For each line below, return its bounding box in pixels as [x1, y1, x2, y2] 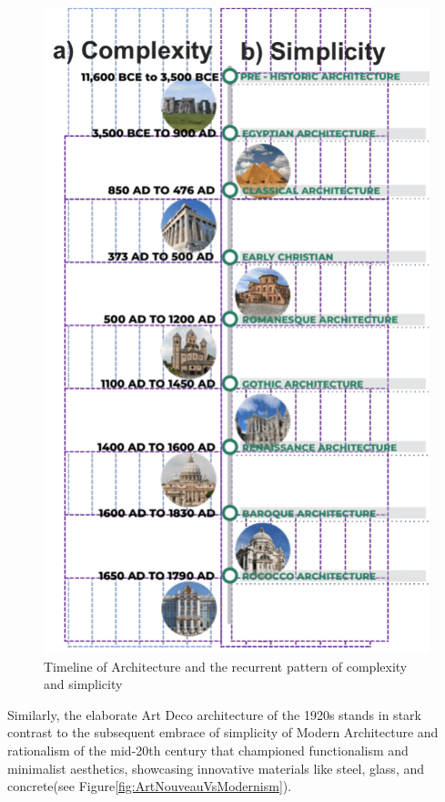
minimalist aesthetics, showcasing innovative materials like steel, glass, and [7, 758, 425, 777]
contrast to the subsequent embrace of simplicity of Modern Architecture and [7, 723, 439, 742]
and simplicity [44, 674, 123, 694]
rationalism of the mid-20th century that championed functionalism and [7, 740, 409, 759]
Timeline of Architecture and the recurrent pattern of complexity [44, 656, 408, 675]
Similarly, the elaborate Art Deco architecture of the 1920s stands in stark [7, 704, 421, 724]
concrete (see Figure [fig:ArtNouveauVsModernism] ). [7, 776, 292, 796]
